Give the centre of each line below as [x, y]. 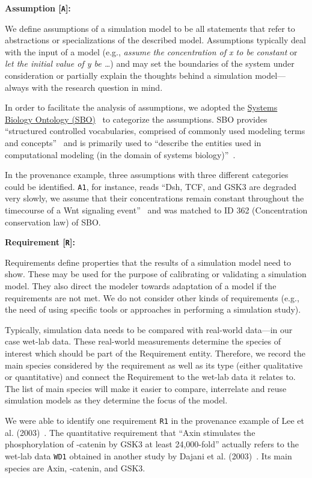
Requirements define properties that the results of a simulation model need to [148, 262]
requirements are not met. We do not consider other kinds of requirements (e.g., [152, 297]
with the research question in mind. [97, 87]
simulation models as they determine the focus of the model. [116, 400]
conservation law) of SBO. [53, 222]
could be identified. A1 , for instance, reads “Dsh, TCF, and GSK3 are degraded [151, 186]
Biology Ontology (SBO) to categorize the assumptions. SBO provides [136, 119]
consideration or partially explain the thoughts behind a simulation [129, 75]
